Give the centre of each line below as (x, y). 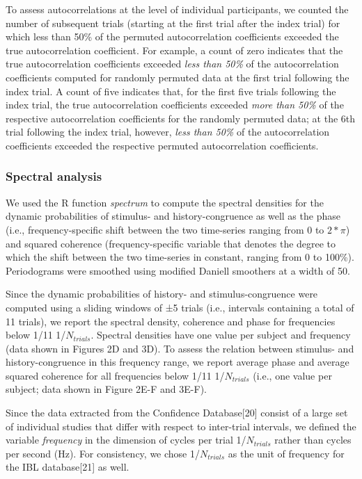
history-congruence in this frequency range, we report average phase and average (178, 362)
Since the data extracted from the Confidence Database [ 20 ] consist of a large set (177, 413)
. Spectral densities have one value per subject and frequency (221, 335)
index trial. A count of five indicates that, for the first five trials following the (171, 91)
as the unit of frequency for (286, 453)
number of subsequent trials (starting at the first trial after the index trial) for (173, 23)
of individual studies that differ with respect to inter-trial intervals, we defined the (181, 426)
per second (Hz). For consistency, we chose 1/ (103, 453)
